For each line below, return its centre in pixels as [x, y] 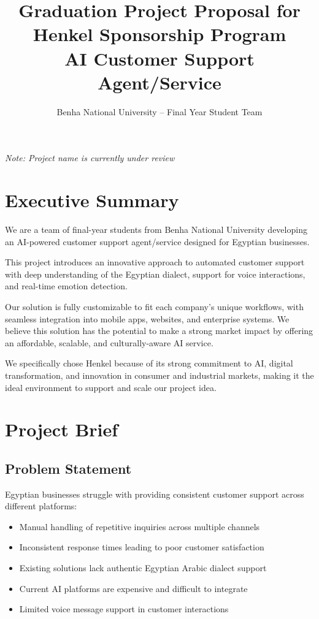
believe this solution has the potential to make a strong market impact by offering [159, 331]
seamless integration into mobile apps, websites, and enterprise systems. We [147, 318]
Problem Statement [68, 468]
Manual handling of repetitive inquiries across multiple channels [140, 526]
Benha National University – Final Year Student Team [159, 111]
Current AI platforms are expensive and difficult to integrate [133, 588]
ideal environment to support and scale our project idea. [111, 387]
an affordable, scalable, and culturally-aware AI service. [109, 342]
